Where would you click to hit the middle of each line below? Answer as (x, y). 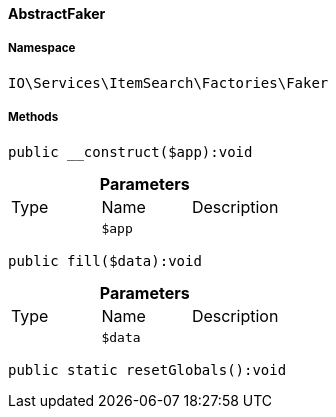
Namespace (42, 48)
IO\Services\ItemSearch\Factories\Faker (168, 82)
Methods (33, 117)
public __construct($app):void (130, 151)
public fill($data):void (105, 260)
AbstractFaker (57, 13)
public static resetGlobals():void (147, 369)
